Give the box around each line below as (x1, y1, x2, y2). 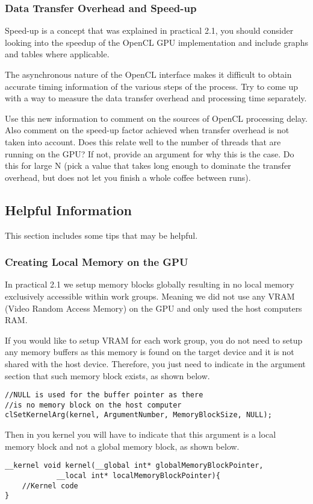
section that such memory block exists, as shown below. (5, 369, 210, 382)
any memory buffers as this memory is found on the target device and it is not (5, 345, 294, 358)
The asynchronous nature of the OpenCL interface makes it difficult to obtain (5, 68, 292, 80)
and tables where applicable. (5, 48, 110, 60)
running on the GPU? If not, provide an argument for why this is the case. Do (5, 147, 294, 160)
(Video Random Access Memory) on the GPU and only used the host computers (5, 301, 302, 314)
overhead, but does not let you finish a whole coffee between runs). (5, 171, 251, 183)
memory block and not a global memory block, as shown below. (5, 439, 240, 452)
